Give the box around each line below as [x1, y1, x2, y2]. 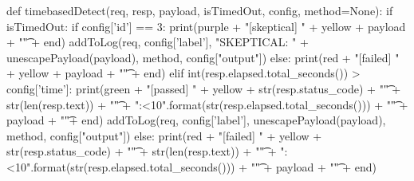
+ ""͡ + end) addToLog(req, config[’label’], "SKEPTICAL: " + [6, 33, 309, 50]
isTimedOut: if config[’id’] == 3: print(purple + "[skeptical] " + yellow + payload [6, 18, 406, 34]
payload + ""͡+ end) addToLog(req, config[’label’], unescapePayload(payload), [6, 112, 386, 128]
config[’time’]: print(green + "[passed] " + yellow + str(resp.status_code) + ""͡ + [6, 80, 401, 96]
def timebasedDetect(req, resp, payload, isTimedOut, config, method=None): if [6, 2, 393, 18]
